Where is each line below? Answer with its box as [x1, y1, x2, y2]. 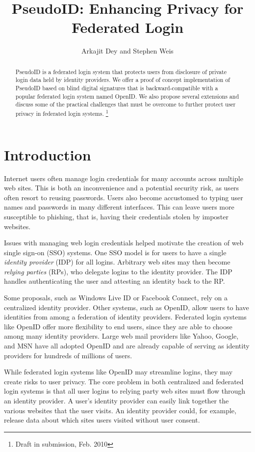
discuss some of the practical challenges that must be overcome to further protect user [15, 100, 236, 108]
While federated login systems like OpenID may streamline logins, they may [4, 367, 233, 377]
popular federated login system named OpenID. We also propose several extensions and [15, 92, 239, 100]
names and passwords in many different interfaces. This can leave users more [4, 202, 234, 212]
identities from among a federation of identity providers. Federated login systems [4, 312, 247, 322]
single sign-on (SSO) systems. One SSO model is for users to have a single [4, 247, 227, 257]
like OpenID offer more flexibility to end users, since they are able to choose [4, 321, 232, 331]
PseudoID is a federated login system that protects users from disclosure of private [15, 67, 227, 76]
